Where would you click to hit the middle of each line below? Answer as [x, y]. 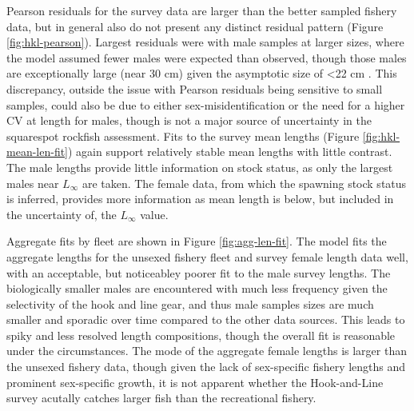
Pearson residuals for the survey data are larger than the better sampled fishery [202, 10]
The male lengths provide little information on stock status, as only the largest [200, 167]
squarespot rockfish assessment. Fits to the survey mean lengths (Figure [183, 136]
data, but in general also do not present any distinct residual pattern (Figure [195, 26]
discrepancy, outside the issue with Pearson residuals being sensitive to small [195, 88]
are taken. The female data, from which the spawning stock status [244, 183]
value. [154, 214]
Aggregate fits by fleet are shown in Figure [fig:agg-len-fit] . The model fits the [197, 241]
